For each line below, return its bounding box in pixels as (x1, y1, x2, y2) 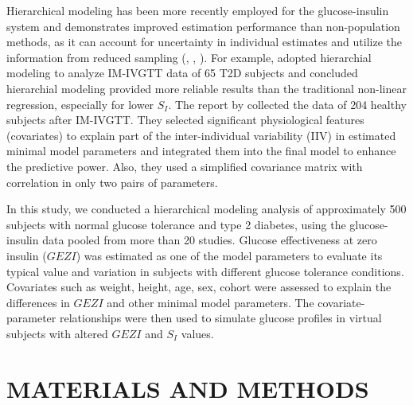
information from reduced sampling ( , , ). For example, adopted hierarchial (6, 49, 372, 65)
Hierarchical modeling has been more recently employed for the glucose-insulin (6, 2, 389, 18)
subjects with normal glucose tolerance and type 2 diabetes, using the (6, 216, 346, 232)
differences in (6, 294, 70, 310)
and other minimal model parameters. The (107, 294, 314, 310)
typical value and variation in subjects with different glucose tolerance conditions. (6, 263, 404, 279)
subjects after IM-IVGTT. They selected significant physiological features (6, 111, 364, 128)
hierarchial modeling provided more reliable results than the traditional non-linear (6, 80, 407, 96)
